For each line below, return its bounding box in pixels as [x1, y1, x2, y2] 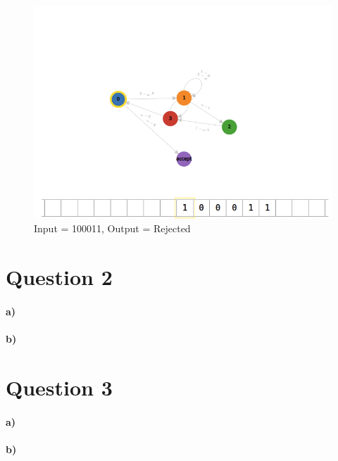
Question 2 [6, 263, 113, 291]
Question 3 [6, 372, 113, 401]
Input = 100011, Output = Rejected [34, 221, 191, 236]
